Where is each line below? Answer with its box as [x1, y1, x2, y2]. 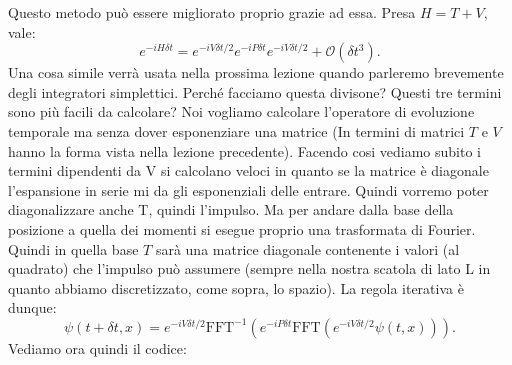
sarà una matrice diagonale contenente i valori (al [155, 238, 460, 259]
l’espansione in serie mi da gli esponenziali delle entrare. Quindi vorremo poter [8, 179, 489, 200]
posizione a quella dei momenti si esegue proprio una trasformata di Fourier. [8, 218, 476, 239]
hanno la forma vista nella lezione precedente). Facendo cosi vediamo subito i [8, 140, 481, 161]
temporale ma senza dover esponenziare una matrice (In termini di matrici [8, 120, 465, 141]
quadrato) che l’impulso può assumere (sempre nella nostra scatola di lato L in [8, 258, 491, 279]
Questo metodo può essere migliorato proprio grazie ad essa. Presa [8, 2, 416, 22]
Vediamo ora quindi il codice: [8, 337, 187, 358]
